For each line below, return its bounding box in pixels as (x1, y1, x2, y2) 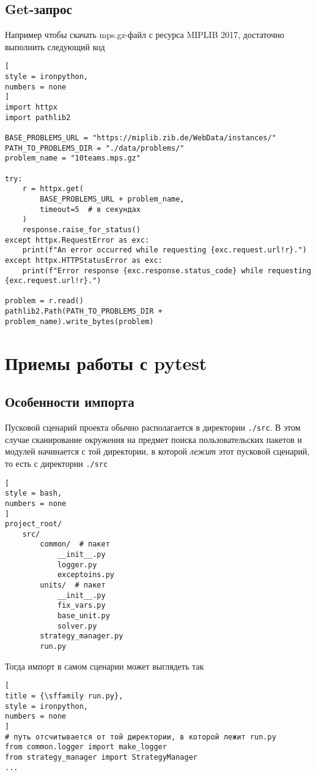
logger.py (57, 560, 97, 569)
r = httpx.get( (22, 184, 84, 194)
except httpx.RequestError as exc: (5, 235, 150, 244)
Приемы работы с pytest (5, 350, 207, 375)
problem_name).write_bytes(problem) (5, 317, 154, 326)
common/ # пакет (40, 540, 110, 549)
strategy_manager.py (40, 632, 123, 641)
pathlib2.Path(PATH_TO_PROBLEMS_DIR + (5, 307, 163, 316)
